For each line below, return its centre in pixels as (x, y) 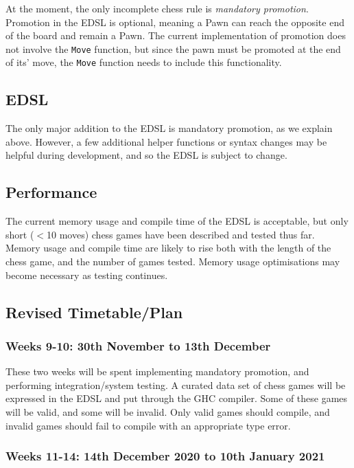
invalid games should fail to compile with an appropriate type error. (148, 425)
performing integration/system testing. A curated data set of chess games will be (176, 385)
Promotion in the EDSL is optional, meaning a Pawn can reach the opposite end (175, 22)
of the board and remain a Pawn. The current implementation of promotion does (176, 35)
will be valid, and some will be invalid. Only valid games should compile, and (168, 412)
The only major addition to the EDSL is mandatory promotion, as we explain (169, 128)
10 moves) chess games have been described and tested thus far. (181, 234)
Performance (51, 192)
